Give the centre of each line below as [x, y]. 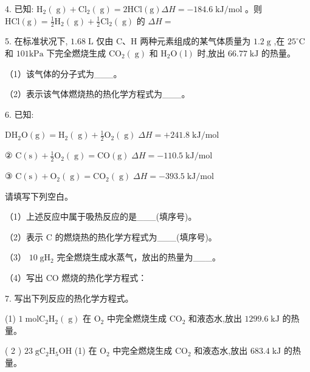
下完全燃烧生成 [76, 53]
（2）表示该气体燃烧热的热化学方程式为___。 [98, 94]
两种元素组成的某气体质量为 [195, 41]
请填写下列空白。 [39, 196]
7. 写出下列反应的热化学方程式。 [69, 298]
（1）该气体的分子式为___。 [64, 73]
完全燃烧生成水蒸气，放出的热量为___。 [139, 257]
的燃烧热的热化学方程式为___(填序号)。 [136, 236]
